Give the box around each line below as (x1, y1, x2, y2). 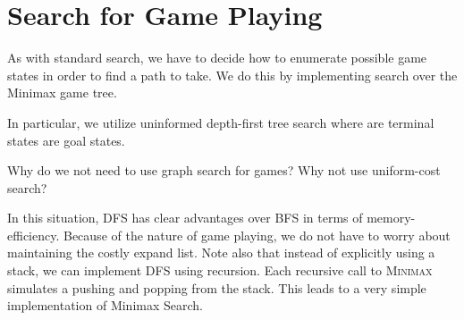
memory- (367, 208, 416, 227)
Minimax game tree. (7, 83, 117, 102)
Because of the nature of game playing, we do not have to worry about (63, 225, 451, 244)
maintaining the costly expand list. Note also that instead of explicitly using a (7, 243, 435, 262)
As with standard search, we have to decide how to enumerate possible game (7, 48, 427, 67)
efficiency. (7, 225, 60, 244)
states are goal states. (7, 131, 125, 149)
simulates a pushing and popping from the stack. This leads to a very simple (7, 278, 426, 297)
